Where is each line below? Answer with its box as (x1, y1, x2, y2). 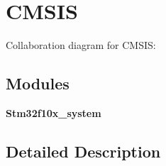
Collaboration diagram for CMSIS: (6, 38, 156, 52)
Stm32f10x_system (6, 105, 101, 120)
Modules (6, 72, 70, 94)
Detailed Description (6, 140, 161, 162)
